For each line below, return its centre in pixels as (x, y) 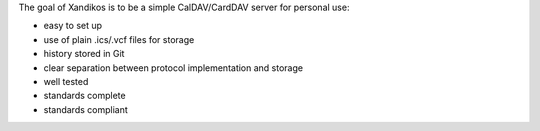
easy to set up (73, 26)
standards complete (84, 96)
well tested (66, 81)
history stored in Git (84, 54)
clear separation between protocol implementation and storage (173, 67)
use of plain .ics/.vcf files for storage (119, 39)
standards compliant (86, 109)
